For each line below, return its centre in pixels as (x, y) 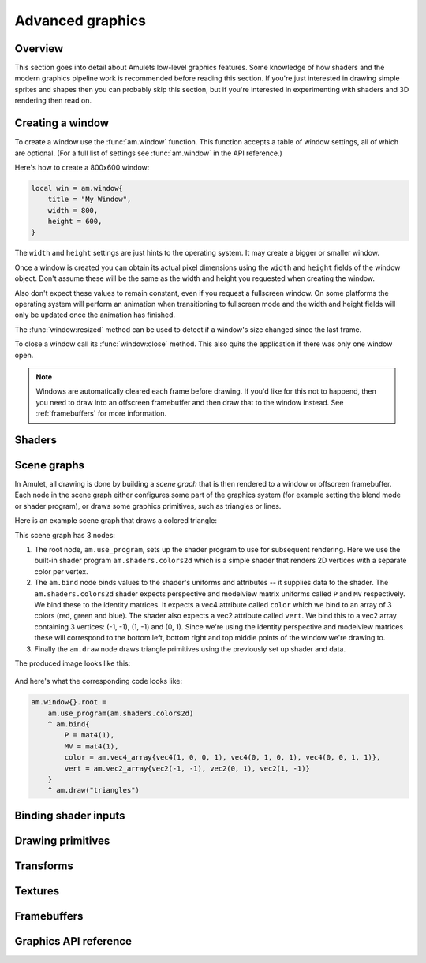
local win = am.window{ (77, 188)
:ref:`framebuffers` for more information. (101, 413)
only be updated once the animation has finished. (95, 315)
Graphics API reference (73, 941)
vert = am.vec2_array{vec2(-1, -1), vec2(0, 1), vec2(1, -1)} (187, 768)
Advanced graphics (80, 21)
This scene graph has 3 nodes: (65, 535)
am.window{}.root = (69, 702)
